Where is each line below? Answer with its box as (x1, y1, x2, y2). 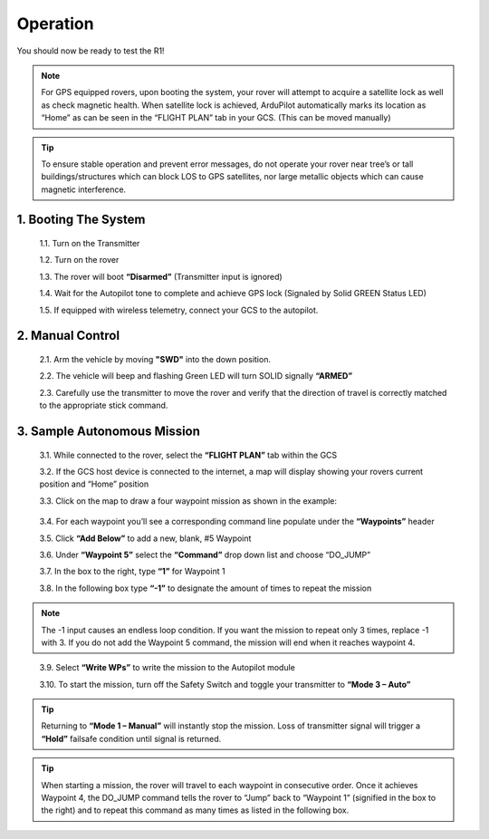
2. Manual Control (16, 328, 120, 343)
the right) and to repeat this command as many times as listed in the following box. (41, 805, 350, 815)
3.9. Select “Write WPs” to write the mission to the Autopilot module (39, 662, 296, 673)
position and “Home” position (39, 478, 149, 489)
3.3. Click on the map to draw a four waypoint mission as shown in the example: (39, 495, 337, 506)
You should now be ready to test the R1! (16, 45, 165, 56)
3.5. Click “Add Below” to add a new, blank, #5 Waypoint (39, 533, 252, 544)
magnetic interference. (41, 184, 127, 195)
